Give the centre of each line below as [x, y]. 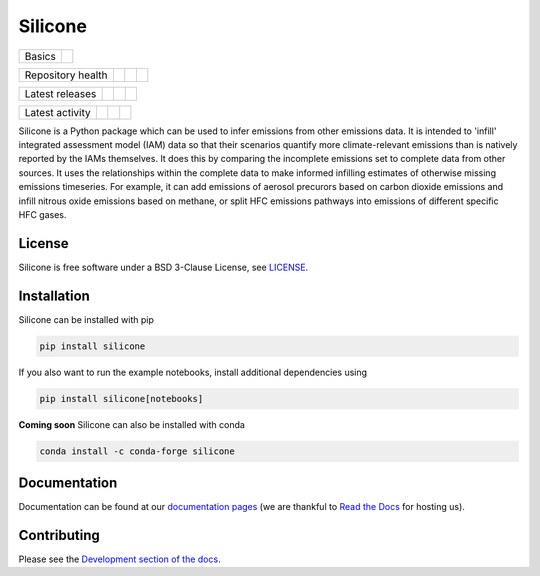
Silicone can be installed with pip [86, 319]
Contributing [59, 535]
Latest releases [60, 93]
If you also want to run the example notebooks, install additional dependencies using [193, 372]
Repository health [66, 75]
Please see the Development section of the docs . [119, 559]
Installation [54, 295]
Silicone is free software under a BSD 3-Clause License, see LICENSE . [163, 267]
